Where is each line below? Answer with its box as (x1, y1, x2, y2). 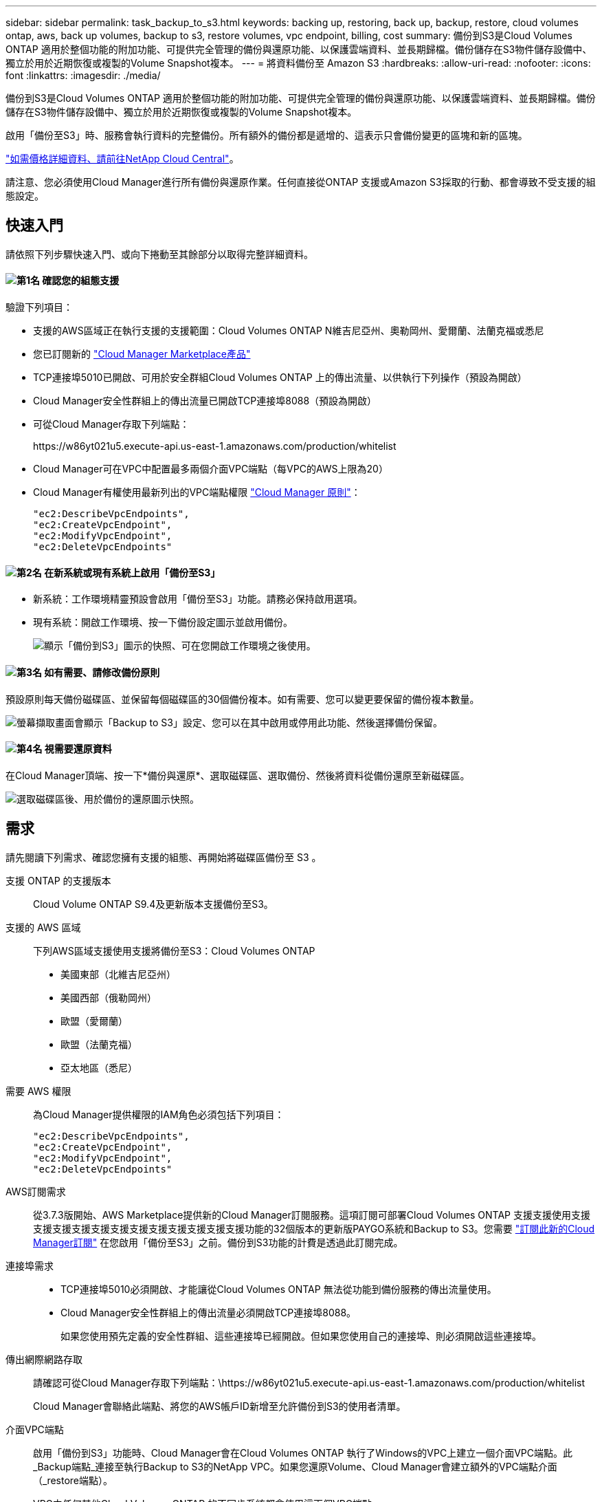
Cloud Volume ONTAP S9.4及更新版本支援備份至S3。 (33, 897, 274, 910)
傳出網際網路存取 (5, 1353, 82, 1365)
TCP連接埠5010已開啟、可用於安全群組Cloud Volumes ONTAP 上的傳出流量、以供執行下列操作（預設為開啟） (33, 371, 527, 384)
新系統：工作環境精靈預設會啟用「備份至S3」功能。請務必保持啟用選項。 (33, 593, 363, 605)
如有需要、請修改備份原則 (44, 666, 160, 678)
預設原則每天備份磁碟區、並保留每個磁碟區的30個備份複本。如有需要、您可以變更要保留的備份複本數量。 (5, 693, 480, 705)
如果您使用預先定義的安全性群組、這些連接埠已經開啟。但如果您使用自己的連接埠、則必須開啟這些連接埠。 (60, 1329, 542, 1342)
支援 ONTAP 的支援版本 (5, 874, 111, 886)
